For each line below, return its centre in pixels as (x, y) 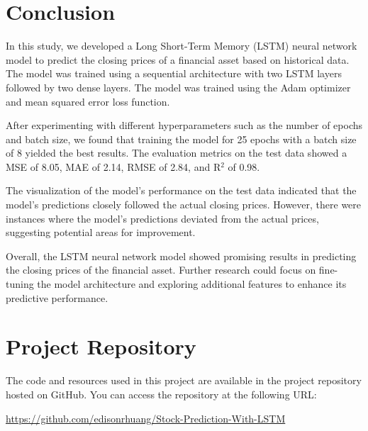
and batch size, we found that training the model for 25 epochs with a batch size (181, 139)
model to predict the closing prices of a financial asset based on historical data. (178, 59)
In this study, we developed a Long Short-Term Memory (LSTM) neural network (182, 46)
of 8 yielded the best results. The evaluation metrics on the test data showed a (177, 153)
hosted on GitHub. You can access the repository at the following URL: (161, 394)
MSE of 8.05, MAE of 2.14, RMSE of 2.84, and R (113, 166)
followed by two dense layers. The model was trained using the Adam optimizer (178, 87)
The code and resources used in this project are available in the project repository (184, 380)
